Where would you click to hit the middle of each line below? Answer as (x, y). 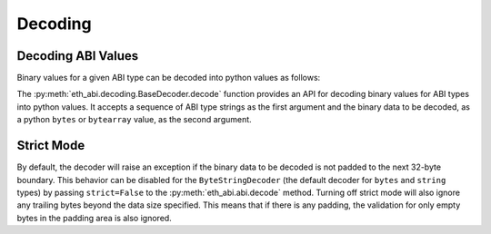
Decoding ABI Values (78, 56)
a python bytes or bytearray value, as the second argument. (134, 120)
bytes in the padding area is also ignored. (94, 218)
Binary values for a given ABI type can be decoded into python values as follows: (169, 78)
